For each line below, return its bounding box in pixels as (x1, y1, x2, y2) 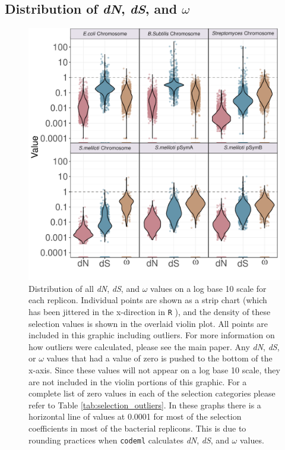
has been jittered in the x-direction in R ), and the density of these (28, 305, 271, 317)
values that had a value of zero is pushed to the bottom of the (46, 352, 273, 364)
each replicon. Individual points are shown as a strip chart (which (28, 294, 267, 306)
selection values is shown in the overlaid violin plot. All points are (28, 317, 268, 329)
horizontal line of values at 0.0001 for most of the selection (28, 410, 242, 423)
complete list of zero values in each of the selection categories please (28, 387, 275, 399)
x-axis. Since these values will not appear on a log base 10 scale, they (28, 364, 280, 376)
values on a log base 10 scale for (150, 282, 267, 294)
